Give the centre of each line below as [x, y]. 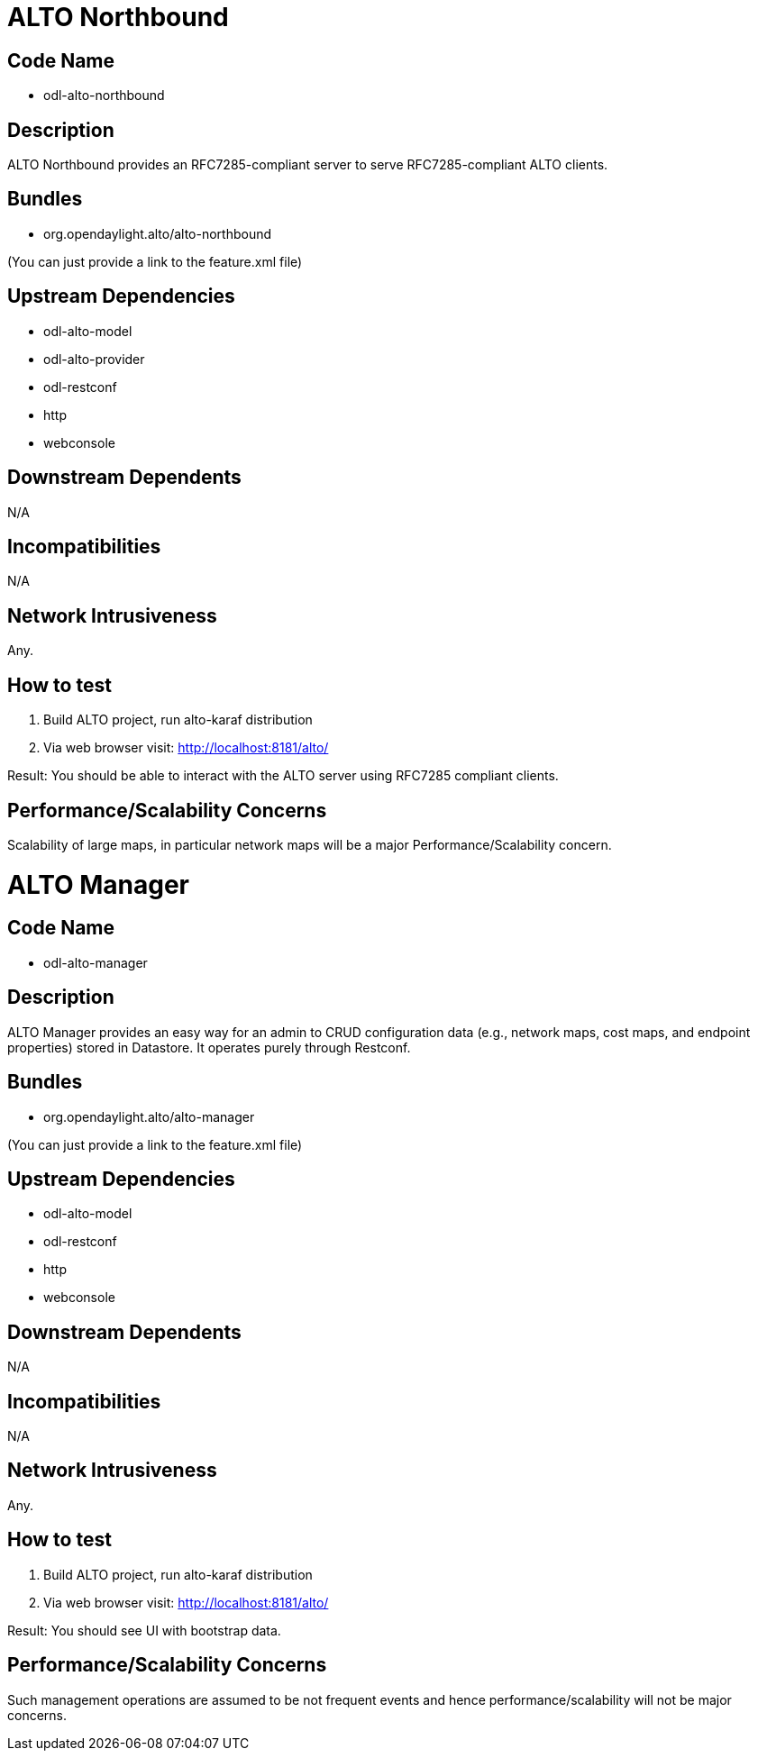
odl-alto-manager [96, 962]
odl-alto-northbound [104, 96]
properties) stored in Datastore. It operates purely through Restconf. [209, 1047]
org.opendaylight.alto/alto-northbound [158, 233]
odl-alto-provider [94, 359]
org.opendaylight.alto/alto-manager [149, 1116]
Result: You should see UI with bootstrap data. [144, 1630]
